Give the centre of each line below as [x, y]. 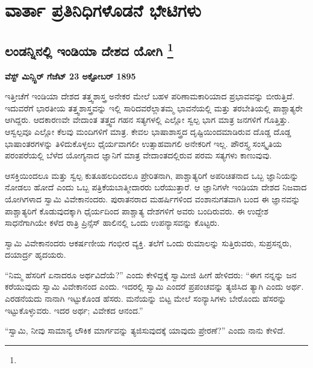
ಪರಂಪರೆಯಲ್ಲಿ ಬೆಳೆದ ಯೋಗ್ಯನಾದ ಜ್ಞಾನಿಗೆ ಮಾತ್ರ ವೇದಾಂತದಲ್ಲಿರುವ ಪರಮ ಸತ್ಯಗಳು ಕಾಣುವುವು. [138, 155]
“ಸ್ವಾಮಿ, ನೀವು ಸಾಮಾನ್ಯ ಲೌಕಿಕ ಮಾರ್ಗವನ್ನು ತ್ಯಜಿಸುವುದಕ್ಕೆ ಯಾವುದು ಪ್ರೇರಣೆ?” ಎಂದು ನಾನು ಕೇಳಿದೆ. [145, 330]
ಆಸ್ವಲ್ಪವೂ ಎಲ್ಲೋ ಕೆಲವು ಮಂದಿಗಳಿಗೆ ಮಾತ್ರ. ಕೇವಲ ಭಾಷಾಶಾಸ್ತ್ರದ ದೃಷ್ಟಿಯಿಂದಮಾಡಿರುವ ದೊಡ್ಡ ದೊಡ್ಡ [148, 131]
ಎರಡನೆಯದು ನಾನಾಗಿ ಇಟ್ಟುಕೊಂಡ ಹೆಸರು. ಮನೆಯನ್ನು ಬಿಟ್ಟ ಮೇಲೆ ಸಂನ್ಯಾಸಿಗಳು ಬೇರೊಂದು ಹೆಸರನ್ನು [146, 298]
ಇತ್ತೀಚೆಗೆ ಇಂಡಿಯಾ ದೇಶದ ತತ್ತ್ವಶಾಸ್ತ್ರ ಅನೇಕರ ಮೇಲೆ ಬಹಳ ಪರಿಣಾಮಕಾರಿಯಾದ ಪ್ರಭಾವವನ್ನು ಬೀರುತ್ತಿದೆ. [150, 96]
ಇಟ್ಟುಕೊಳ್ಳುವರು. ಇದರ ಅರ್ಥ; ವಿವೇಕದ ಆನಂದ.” [74, 310]
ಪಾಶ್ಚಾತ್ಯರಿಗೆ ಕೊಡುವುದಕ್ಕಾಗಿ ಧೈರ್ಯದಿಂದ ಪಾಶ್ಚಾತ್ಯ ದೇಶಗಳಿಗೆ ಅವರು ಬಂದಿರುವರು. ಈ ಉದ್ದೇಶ [137, 211]
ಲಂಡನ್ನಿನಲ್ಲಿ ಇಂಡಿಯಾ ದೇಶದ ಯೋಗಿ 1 [89, 49]
